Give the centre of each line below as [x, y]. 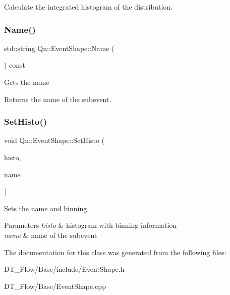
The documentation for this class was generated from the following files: [115, 252]
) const [15, 65]
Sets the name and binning [46, 208]
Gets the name [27, 82]
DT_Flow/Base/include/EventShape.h [64, 269]
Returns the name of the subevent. [58, 99]
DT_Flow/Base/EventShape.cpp [55, 286]
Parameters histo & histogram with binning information [91, 225]
